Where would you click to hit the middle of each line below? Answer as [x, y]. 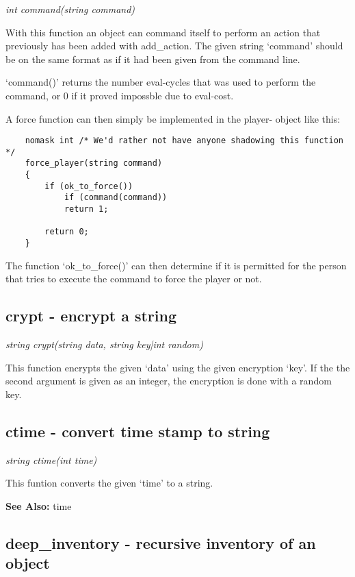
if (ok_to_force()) [89, 186]
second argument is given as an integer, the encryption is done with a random [169, 381]
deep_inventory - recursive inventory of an [161, 542]
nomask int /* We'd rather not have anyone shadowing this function [184, 141]
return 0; [67, 232]
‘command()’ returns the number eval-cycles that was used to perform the [161, 82]
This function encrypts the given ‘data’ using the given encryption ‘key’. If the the [178, 367]
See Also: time [39, 505]
